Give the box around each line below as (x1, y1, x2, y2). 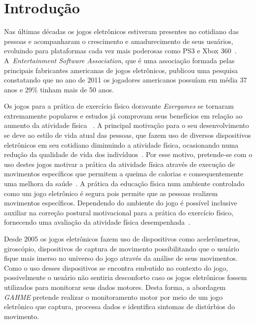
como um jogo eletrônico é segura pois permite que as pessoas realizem (4, 188, 218, 198)
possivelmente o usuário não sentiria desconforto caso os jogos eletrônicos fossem (4, 272, 247, 283)
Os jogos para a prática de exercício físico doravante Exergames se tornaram (4, 101, 234, 111)
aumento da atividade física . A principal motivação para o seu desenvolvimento (4, 120, 249, 130)
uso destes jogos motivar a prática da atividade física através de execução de (4, 159, 235, 169)
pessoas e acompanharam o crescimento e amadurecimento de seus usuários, (4, 36, 233, 46)
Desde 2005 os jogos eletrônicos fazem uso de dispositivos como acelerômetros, (4, 234, 240, 243)
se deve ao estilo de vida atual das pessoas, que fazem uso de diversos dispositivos (4, 130, 251, 140)
